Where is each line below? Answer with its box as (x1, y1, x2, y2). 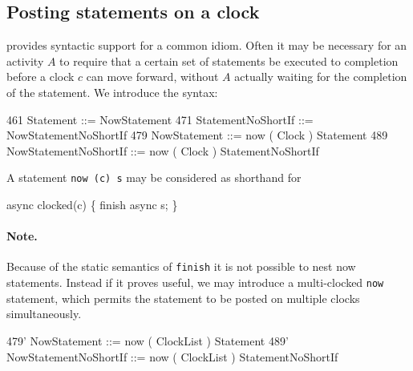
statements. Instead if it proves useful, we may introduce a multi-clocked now (6, 274, 384, 291)
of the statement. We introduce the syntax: (6, 83, 218, 100)
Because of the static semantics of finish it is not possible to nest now (6, 258, 356, 275)
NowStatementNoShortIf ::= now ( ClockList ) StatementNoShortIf (6, 348, 338, 365)
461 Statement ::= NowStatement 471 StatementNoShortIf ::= (6, 111, 314, 127)
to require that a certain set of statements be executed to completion (59, 52, 399, 69)
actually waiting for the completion (234, 68, 407, 85)
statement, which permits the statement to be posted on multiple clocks (6, 289, 360, 306)
